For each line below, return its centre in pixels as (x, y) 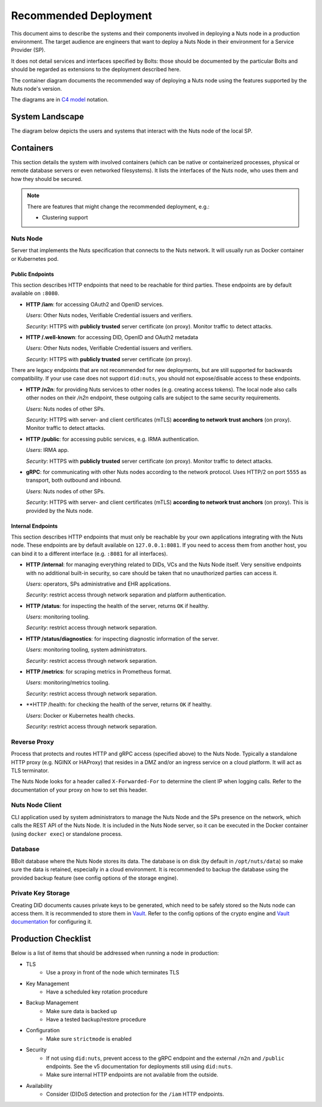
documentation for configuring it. (52, 922)
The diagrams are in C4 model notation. (60, 100)
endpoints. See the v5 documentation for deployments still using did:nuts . (139, 1066)
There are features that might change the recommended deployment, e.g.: (118, 207)
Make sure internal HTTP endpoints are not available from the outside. (132, 1075)
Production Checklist (51, 939)
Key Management (48, 983)
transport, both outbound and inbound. (74, 480)
